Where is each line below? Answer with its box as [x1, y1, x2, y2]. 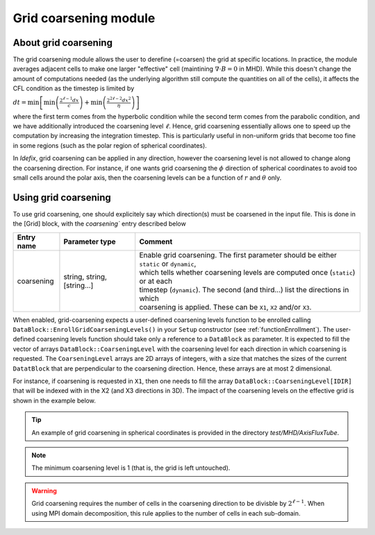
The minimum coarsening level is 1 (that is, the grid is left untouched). [31, 464, 231, 472]
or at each [139, 276, 173, 286]
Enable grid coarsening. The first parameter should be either [139, 250, 337, 260]
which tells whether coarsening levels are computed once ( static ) [139, 267, 356, 277]
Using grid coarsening [12, 192, 111, 203]
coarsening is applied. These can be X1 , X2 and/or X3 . [139, 302, 312, 312]
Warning [31, 486, 57, 495]
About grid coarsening [12, 37, 112, 49]
